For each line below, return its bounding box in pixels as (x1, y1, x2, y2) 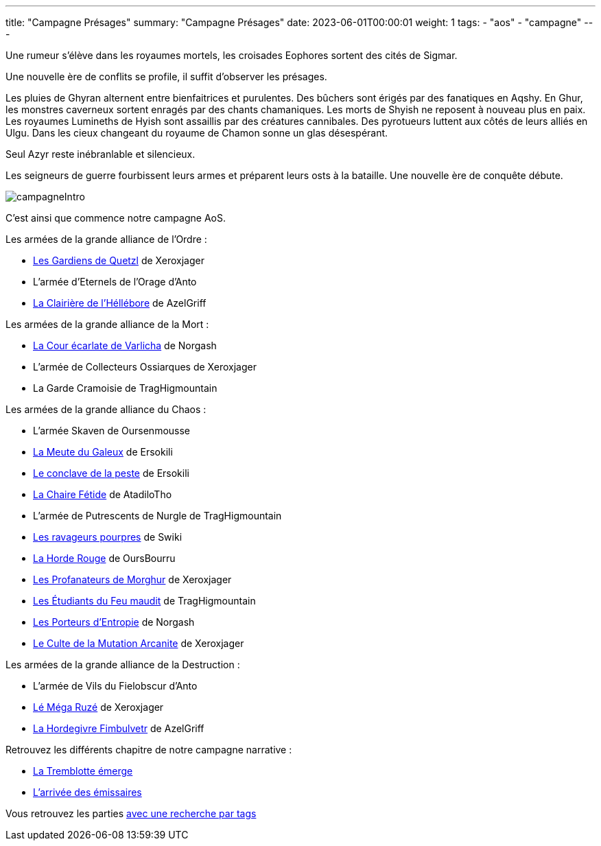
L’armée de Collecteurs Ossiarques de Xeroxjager (33, 361, 257, 373)
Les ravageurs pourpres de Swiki (33, 531, 182, 543)
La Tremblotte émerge (33, 765, 133, 777)
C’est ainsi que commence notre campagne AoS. (5, 212, 226, 224)
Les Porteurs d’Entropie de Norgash (33, 616, 195, 628)
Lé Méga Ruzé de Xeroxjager (33, 701, 164, 713)
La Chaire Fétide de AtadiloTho (33, 489, 172, 500)
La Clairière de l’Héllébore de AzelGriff (33, 297, 207, 309)
